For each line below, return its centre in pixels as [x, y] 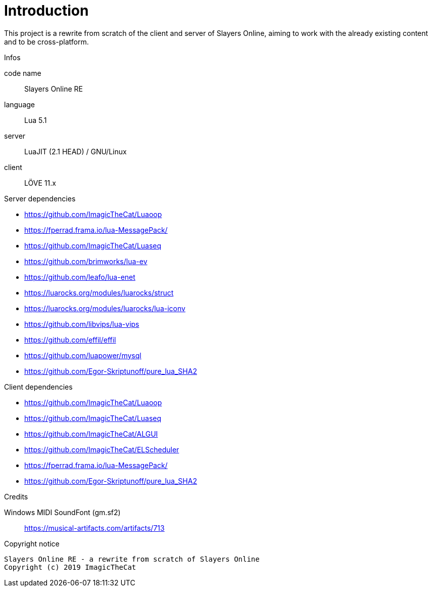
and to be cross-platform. [46, 41]
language [19, 104]
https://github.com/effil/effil [70, 340]
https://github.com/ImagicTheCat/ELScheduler [102, 449]
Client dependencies [38, 387]
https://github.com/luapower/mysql [83, 355]
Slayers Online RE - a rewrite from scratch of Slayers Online [132, 559]
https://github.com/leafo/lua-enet [80, 277]
